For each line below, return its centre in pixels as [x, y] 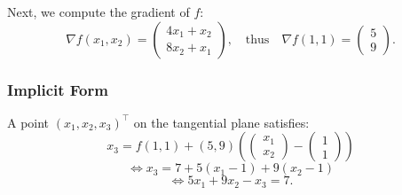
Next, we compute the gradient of [99, 12]
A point [28, 122]
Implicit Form [58, 89]
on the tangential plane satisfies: [221, 122]
